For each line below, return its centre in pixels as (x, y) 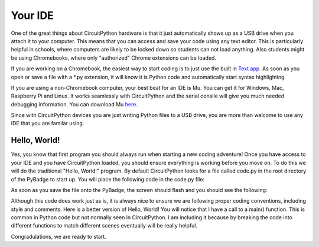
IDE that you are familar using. (48, 123)
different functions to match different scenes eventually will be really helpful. (104, 226)
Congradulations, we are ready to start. (58, 236)
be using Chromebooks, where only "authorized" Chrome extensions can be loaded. (114, 58)
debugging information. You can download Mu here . (74, 104)
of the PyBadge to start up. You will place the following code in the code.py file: (108, 179)
